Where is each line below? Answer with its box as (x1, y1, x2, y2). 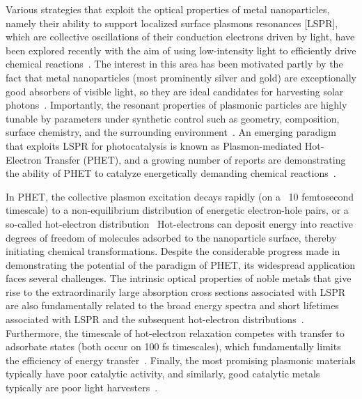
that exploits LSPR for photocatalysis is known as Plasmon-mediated (6, 138, 302, 152)
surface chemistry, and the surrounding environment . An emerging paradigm (6, 125, 336, 139)
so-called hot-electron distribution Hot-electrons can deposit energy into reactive (6, 216, 354, 230)
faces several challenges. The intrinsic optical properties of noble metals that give (6, 271, 352, 285)
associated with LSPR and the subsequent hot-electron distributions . (6, 312, 304, 327)
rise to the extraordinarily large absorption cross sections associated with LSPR (6, 284, 345, 299)
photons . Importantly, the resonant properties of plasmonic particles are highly (6, 97, 347, 112)
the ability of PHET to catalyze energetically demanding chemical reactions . (6, 166, 336, 180)
